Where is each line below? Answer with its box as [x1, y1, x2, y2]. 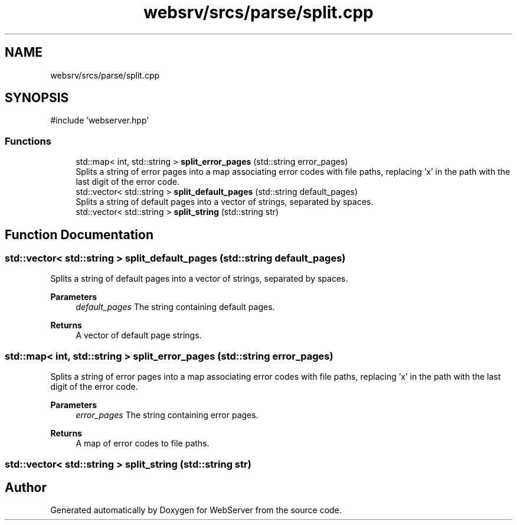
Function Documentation [5, 227, 153, 242]
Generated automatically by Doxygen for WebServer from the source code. [50, 505, 342, 516]
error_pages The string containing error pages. [76, 410, 258, 420]
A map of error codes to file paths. [76, 438, 210, 449]
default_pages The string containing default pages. [76, 302, 275, 312]
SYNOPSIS [5, 90, 69, 106]
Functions [5, 135, 51, 147]
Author [5, 480, 47, 495]
